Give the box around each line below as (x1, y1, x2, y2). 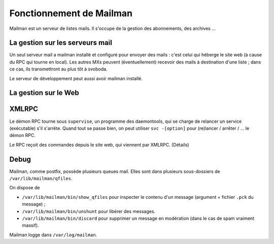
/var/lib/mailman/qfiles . (9, 176, 73, 182)
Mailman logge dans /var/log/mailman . (9, 231, 97, 238)
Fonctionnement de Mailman (9, 8, 133, 19)
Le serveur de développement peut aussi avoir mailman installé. (9, 75, 143, 81)
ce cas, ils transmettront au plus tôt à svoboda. (9, 66, 108, 72)
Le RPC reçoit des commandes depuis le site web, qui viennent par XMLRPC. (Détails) (9, 142, 190, 148)
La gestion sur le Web (9, 89, 79, 97)
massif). (22, 222, 39, 228)
